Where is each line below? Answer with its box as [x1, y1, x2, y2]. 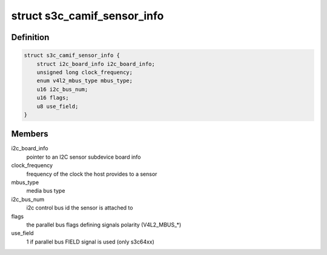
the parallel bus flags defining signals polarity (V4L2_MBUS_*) [26, 221, 182, 228]
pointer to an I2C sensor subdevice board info [26, 153, 141, 161]
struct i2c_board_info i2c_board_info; [36, 61, 156, 67]
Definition [11, 32, 50, 42]
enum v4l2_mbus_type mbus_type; [36, 78, 133, 84]
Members [11, 129, 48, 139]
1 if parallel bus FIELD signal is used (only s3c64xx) [26, 238, 154, 245]
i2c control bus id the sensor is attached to [26, 204, 133, 211]
